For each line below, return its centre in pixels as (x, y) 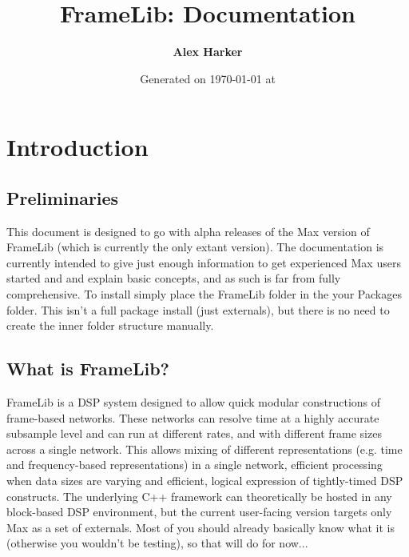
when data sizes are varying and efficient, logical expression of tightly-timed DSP (205, 481)
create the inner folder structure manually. (110, 325)
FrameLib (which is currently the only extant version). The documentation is (195, 247)
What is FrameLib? (88, 369)
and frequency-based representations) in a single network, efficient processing (195, 465)
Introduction (77, 147)
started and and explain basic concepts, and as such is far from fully (174, 278)
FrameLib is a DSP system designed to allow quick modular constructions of (194, 402)
